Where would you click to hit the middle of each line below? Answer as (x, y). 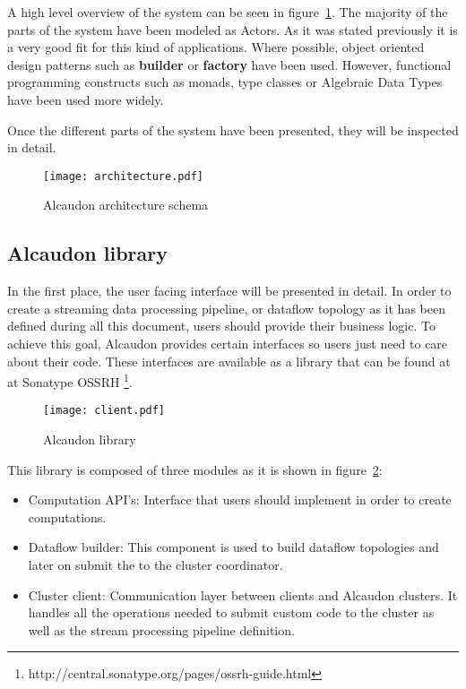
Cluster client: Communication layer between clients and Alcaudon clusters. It (243, 594)
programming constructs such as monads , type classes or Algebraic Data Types (225, 82)
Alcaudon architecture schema (126, 205)
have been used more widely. (86, 99)
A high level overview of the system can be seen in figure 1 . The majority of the (228, 12)
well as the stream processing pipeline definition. (161, 629)
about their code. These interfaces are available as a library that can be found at (229, 361)
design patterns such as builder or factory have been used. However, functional (229, 64)
